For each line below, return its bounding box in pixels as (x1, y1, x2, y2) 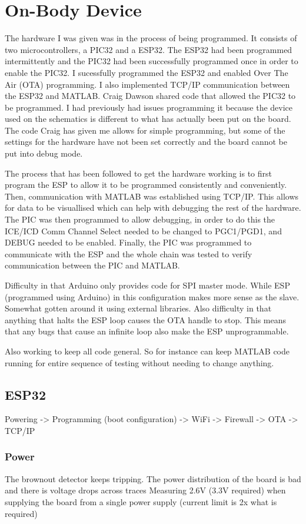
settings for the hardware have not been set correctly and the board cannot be (5, 135, 287, 148)
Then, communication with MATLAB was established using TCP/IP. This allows (5, 190, 298, 202)
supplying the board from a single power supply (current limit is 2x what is (5, 495, 277, 508)
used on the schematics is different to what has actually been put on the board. (5, 112, 291, 125)
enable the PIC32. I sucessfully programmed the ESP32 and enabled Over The (5, 66, 288, 78)
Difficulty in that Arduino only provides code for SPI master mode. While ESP (5, 279, 290, 291)
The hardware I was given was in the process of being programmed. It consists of (5, 32, 297, 44)
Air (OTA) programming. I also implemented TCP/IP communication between (5, 78, 290, 90)
